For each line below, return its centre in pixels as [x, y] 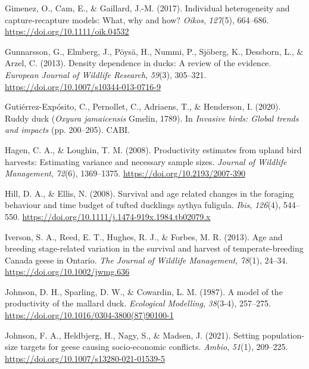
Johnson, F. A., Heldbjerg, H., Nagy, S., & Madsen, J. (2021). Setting [132, 335]
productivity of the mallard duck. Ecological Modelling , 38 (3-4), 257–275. [138, 303]
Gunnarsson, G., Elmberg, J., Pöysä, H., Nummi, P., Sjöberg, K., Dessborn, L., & [154, 51]
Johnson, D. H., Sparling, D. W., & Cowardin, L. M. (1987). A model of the [144, 291]
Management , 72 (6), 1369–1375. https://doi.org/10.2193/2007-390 [125, 173]
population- [283, 335]
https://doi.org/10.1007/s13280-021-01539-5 [85, 358]
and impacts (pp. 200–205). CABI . [68, 130]
